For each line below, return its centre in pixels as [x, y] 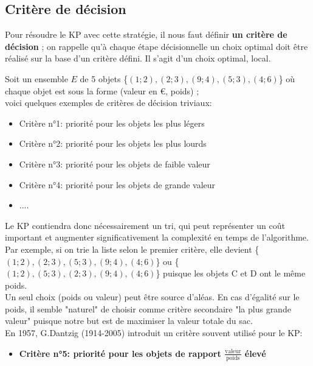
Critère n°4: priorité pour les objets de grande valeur [117, 184]
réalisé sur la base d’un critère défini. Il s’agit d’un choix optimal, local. [138, 58]
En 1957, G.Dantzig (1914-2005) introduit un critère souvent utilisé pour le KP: [154, 333]
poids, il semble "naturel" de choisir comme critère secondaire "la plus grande [148, 308]
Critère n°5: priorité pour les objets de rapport [120, 353]
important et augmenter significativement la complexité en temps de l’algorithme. [157, 237]
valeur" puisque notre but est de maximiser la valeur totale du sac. [129, 321]
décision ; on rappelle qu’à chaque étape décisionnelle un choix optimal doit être [156, 46]
